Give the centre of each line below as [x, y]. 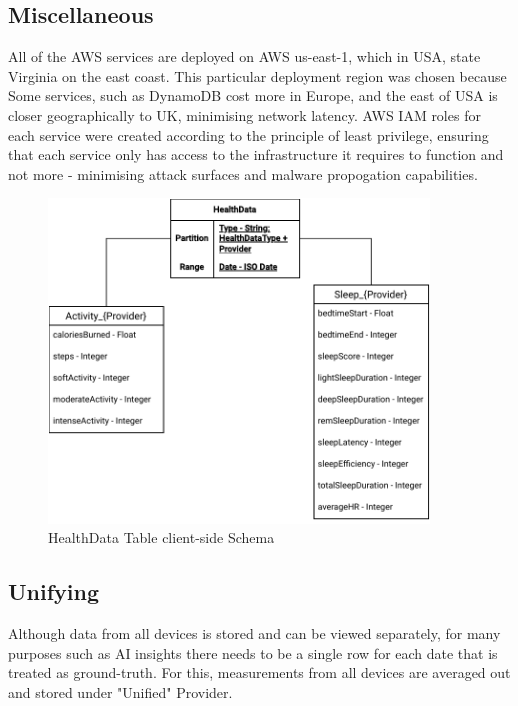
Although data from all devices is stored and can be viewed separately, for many [254, 633]
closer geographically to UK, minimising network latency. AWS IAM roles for [244, 114]
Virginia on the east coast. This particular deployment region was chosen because [257, 75]
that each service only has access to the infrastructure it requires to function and [256, 154]
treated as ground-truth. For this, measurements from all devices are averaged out [259, 672]
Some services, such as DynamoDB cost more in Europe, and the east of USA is [253, 95]
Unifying [54, 591]
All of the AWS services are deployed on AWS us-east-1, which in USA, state [244, 56]
